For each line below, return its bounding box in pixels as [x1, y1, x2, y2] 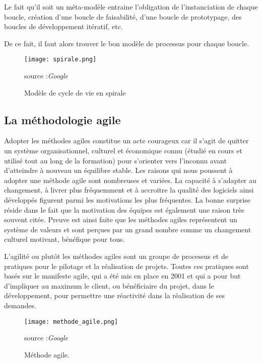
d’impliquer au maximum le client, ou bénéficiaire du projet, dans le [4, 280, 214, 291]
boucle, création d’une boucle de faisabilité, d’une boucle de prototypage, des [4, 11, 242, 22]
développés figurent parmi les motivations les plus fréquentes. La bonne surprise [4, 194, 251, 205]
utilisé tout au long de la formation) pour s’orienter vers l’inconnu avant [4, 155, 227, 165]
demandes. [4, 300, 36, 310]
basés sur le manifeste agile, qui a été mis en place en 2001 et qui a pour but [4, 270, 241, 281]
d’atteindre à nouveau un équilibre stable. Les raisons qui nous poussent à [4, 165, 233, 175]
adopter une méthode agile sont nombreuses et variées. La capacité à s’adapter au [4, 174, 256, 185]
